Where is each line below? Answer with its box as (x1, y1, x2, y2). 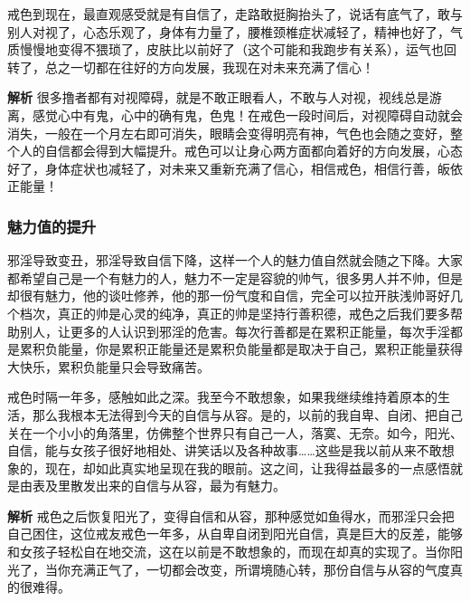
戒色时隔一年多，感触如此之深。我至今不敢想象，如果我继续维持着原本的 (7, 387, 437, 406)
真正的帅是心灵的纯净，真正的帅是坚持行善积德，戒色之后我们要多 (57, 303, 450, 322)
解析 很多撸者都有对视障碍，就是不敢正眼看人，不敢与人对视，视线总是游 (7, 88, 442, 107)
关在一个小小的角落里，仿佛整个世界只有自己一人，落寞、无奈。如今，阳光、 (7, 423, 463, 442)
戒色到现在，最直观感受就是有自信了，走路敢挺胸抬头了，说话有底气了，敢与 (7, 5, 463, 23)
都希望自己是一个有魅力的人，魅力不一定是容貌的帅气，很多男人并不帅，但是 (7, 268, 463, 287)
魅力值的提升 (7, 215, 97, 237)
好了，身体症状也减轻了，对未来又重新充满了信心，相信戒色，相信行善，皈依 (7, 158, 463, 177)
